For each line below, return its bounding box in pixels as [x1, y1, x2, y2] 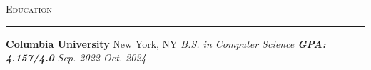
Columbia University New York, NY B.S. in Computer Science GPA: [6, 36, 326, 51]
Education [6, 1, 52, 16]
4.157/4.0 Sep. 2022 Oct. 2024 [6, 50, 146, 65]
